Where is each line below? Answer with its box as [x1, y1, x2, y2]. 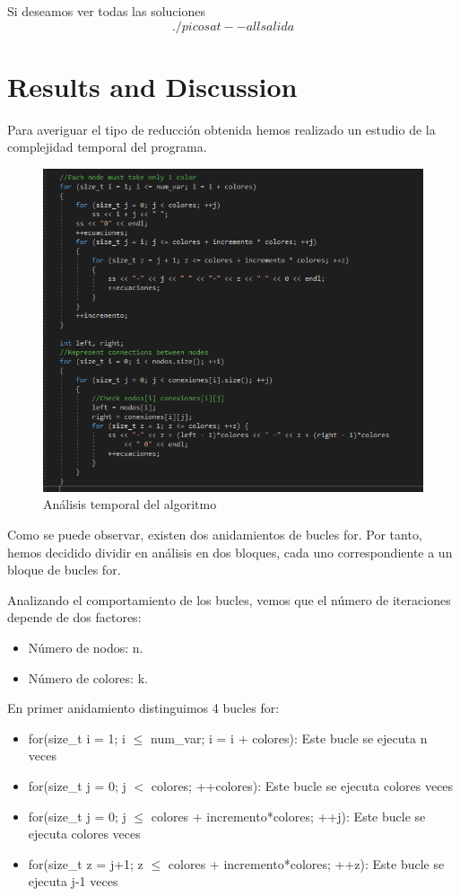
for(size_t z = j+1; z [28, 854, 143, 873]
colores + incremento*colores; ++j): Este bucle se [151, 806, 426, 825]
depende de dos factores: [7, 608, 142, 627]
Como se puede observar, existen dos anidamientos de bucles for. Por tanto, [7, 525, 422, 544]
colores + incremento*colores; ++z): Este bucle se [168, 854, 445, 873]
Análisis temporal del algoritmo [43, 495, 217, 514]
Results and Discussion [7, 67, 298, 104]
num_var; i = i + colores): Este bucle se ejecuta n [151, 728, 428, 747]
